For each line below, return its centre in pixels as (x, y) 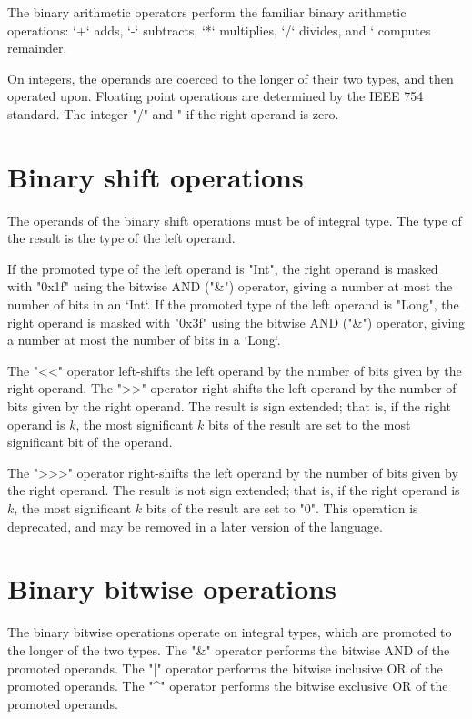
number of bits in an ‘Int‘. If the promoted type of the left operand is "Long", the (233, 304)
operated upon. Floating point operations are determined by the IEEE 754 (216, 96)
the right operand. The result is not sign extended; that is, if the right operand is (234, 490)
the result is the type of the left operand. (121, 238)
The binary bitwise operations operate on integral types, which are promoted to (230, 632)
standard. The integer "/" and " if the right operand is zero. (173, 113)
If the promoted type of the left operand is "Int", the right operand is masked (223, 268)
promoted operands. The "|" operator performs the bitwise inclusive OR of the (225, 668)
